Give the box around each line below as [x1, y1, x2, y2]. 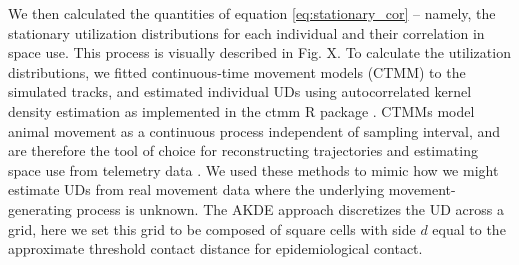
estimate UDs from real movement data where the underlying [8, 179, 385, 200]
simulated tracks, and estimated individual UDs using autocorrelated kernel [8, 81, 472, 102]
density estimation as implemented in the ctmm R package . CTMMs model [8, 100, 475, 121]
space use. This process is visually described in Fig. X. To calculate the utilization [8, 42, 511, 63]
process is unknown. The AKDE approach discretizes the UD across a [76, 198, 504, 219]
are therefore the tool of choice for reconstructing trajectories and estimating [8, 140, 478, 161]
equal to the [432, 218, 506, 239]
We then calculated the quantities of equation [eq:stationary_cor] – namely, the [8, 3, 496, 23]
